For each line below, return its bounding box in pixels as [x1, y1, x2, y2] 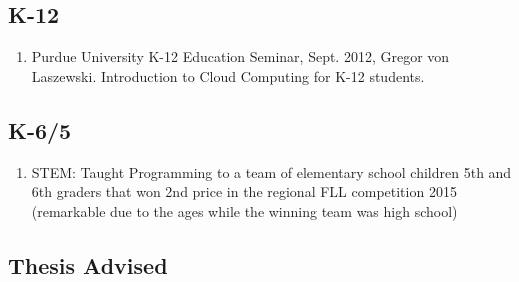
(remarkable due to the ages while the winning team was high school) [31, 200, 458, 221]
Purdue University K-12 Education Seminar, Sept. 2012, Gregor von [31, 46, 450, 67]
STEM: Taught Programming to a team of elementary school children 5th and [31, 161, 512, 182]
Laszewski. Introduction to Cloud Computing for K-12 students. [31, 65, 425, 86]
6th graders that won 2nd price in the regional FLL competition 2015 [31, 181, 457, 202]
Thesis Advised [8, 249, 168, 280]
